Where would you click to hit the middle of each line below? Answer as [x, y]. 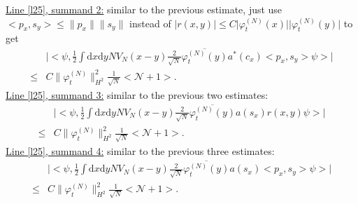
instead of [150, 23]
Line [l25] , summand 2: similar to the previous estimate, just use [144, 9]
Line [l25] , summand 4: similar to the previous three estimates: [140, 150]
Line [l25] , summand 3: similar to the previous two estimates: [137, 94]
